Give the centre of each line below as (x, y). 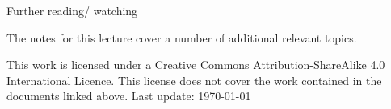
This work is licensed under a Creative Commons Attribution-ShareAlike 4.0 (196, 65)
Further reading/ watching (72, 10)
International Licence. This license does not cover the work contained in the (194, 80)
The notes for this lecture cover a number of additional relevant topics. (182, 37)
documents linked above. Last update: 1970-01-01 (129, 96)
